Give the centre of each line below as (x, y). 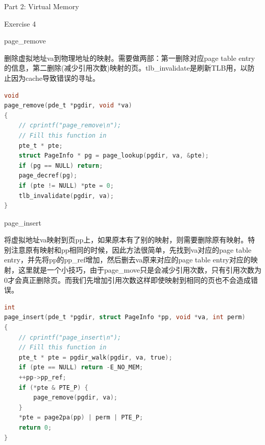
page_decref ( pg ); (48, 176)
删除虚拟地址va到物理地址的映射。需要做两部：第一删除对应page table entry (130, 58)
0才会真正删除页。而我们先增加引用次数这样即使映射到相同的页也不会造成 (127, 280)
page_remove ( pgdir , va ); (75, 398)
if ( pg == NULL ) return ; (61, 165)
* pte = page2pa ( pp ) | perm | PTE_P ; (81, 418)
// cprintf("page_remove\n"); (70, 126)
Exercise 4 (20, 23)
